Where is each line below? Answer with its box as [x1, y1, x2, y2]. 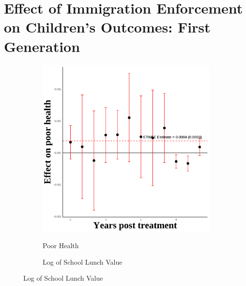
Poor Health [43, 240, 79, 251]
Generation [4, 36, 80, 56]
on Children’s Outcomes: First [4, 17, 211, 37]
